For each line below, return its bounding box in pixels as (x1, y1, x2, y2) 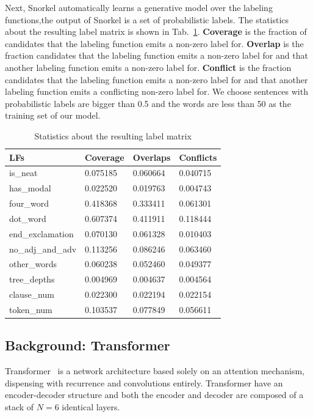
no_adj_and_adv (9, 242, 77, 255)
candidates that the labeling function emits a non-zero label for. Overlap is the (5, 37, 304, 50)
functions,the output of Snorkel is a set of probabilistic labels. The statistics (5, 13, 289, 26)
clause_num (9, 288, 54, 301)
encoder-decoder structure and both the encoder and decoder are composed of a (5, 388, 304, 401)
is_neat (9, 166, 38, 179)
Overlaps (132, 150, 171, 163)
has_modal (9, 182, 51, 194)
